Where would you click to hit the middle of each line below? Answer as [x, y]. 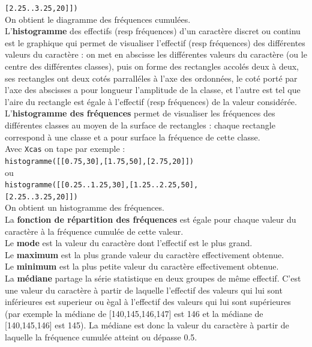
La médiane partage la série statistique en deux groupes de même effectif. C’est [153, 278]
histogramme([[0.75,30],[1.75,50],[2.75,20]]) [99, 161]
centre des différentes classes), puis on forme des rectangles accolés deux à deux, [152, 66]
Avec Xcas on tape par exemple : [65, 149]
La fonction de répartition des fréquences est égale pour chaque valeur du [151, 219]
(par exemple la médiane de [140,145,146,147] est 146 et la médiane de [134, 313]
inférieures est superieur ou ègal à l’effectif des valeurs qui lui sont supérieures [148, 302]
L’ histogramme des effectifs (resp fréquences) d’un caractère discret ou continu [153, 31]
